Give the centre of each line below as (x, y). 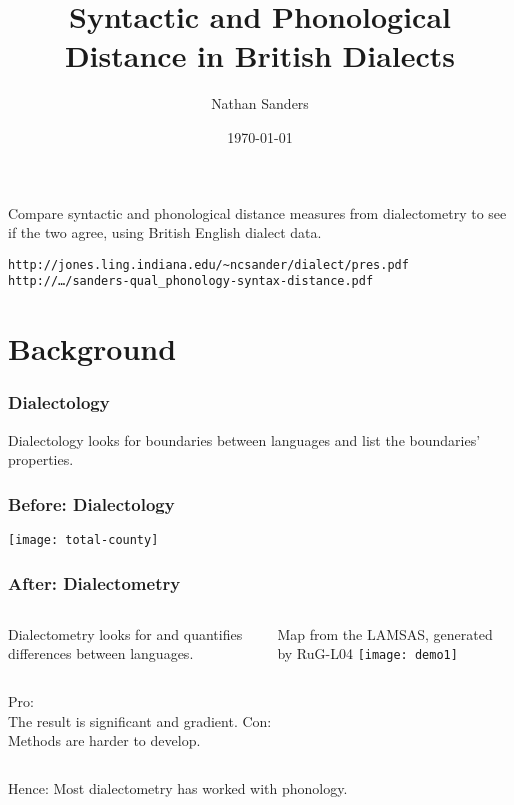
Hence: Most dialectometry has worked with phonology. (178, 787)
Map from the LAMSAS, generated (385, 633)
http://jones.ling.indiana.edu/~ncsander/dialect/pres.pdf (208, 264)
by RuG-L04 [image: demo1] (367, 653)
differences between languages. (101, 653)
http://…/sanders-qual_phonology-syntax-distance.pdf (191, 281)
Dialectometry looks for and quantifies (125, 633)
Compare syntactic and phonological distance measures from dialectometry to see (257, 212)
